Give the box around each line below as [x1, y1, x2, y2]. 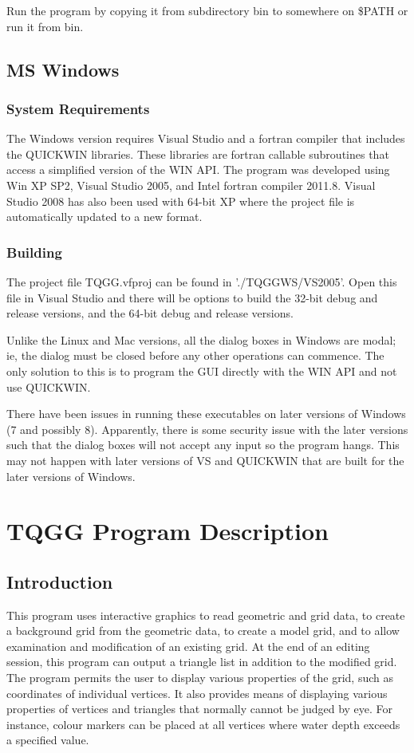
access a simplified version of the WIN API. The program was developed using [6, 161, 390, 178]
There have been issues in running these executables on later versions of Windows [6, 405, 406, 422]
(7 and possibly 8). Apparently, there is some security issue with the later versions [6, 420, 408, 437]
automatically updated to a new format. [6, 208, 203, 225]
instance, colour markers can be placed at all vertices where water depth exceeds [6, 716, 400, 732]
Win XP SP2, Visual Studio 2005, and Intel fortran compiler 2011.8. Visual [6, 176, 376, 193]
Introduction [6, 569, 113, 593]
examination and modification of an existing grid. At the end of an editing [6, 637, 370, 654]
